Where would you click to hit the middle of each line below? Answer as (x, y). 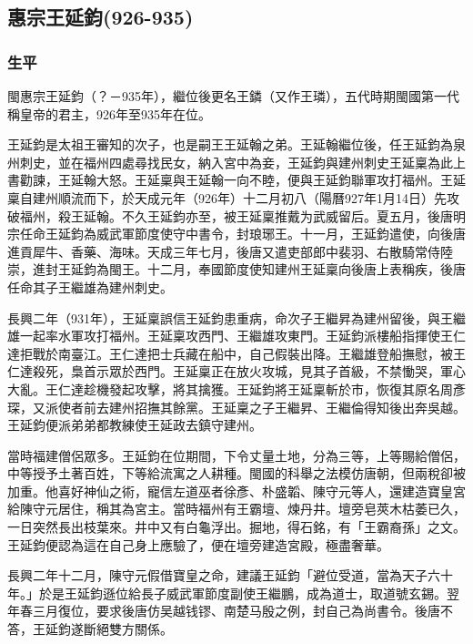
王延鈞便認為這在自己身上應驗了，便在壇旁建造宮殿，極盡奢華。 (198, 544)
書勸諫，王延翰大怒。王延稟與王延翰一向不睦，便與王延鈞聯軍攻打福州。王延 (236, 180)
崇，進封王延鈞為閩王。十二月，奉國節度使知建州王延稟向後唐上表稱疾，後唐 (236, 269)
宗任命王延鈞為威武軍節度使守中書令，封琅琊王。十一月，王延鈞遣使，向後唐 (236, 234)
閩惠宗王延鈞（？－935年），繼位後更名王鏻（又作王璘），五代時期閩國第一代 (233, 96)
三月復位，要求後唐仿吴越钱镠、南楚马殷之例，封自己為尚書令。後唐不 (242, 611)
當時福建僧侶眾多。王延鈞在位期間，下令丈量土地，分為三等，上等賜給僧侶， (236, 455)
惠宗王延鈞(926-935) (101, 17)
